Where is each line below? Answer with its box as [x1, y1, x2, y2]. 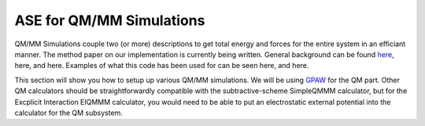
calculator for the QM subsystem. [14, 108, 124, 117]
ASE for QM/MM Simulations [14, 12, 205, 29]
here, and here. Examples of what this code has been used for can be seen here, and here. [14, 61, 309, 70]
